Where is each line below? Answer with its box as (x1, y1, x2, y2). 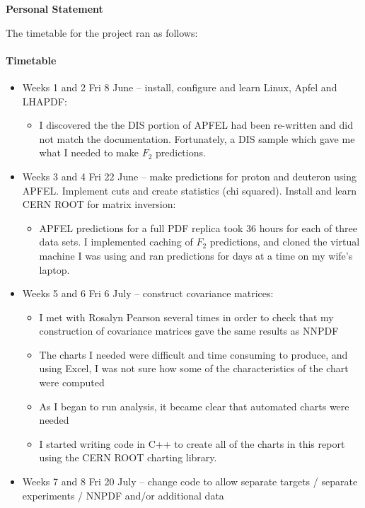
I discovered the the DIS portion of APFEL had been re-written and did (39, 117, 353, 132)
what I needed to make (39, 145, 139, 160)
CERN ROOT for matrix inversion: (22, 197, 176, 212)
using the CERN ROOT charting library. (39, 450, 217, 465)
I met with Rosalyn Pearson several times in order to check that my (39, 309, 334, 324)
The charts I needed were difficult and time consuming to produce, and (39, 347, 348, 362)
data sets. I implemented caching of (39, 234, 193, 249)
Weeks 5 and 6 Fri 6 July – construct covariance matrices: (22, 286, 274, 301)
